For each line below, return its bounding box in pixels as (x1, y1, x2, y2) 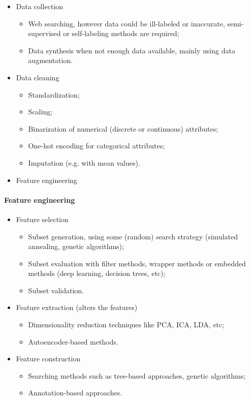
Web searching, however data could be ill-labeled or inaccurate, (28, 18, 225, 28)
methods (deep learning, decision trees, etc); (28, 268, 166, 279)
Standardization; (28, 89, 80, 100)
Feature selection (16, 213, 69, 224)
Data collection (16, 1, 64, 11)
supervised (28, 28, 61, 39)
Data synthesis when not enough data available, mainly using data (28, 45, 235, 55)
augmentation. (28, 55, 73, 66)
